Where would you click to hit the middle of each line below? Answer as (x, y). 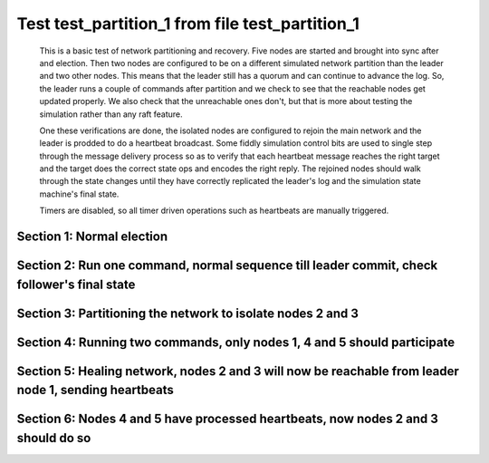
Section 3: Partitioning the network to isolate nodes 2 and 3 (188, 313)
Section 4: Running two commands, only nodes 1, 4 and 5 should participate (236, 342)
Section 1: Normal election (92, 237)
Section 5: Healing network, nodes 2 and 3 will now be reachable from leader (238, 371)
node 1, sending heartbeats (95, 390)
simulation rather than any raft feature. (111, 114)
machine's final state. (79, 194)
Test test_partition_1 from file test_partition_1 (188, 24)
